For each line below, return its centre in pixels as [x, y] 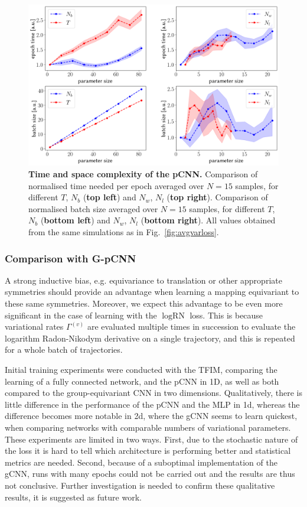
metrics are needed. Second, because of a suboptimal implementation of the [141, 462]
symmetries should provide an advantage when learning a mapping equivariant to [152, 292]
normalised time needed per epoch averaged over [116, 185]
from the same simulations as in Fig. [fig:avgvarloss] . [124, 232]
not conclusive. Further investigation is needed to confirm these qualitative [140, 485]
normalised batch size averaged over [93, 208]
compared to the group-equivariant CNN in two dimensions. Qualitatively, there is [154, 393]
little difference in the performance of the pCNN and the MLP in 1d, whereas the [152, 404]
